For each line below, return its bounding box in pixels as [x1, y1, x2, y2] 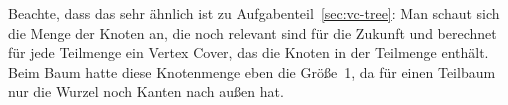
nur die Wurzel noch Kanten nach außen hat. [8, 81, 284, 102]
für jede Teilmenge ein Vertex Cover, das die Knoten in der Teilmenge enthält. [8, 42, 489, 63]
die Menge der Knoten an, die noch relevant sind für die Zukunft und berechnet [8, 22, 497, 43]
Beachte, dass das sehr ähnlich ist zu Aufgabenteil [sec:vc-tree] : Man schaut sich [8, 3, 500, 23]
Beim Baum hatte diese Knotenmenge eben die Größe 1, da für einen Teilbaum [8, 61, 496, 82]
